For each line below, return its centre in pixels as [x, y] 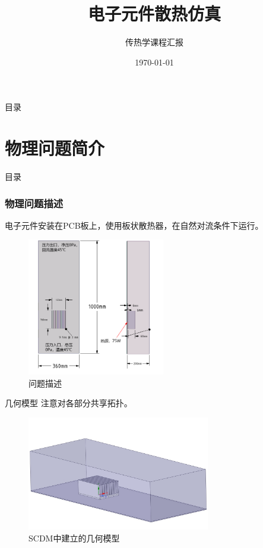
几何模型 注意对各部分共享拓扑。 [69, 403]
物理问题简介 [55, 148]
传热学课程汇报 [154, 42]
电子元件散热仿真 [154, 13]
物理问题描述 [34, 203]
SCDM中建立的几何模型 [74, 538]
